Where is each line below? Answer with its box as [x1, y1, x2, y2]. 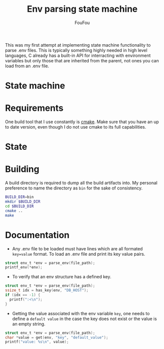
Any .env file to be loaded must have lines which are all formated [12, 245, 143, 251]
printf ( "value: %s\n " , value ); [5, 340, 69, 345]
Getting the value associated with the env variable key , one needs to [12, 310, 150, 316]
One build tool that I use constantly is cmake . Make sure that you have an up [5, 119, 159, 125]
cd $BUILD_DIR [5, 204, 34, 209]
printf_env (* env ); [5, 265, 43, 270]
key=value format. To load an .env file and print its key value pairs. [12, 251, 145, 257]
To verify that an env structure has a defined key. [12, 274, 112, 280]
